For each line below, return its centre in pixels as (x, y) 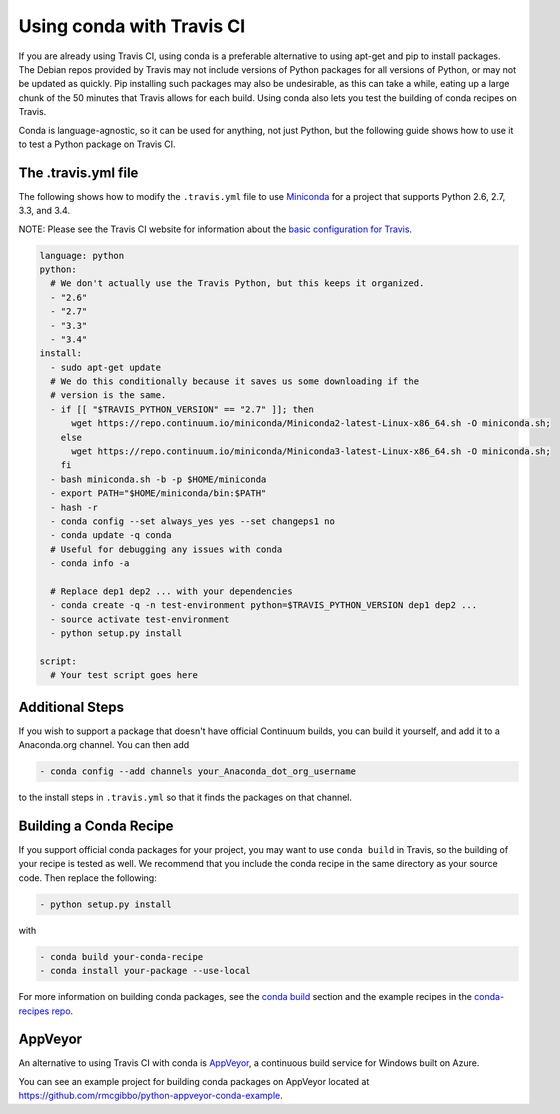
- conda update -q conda (111, 535)
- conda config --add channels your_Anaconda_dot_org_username (198, 771)
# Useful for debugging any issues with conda (166, 549)
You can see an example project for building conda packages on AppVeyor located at (194, 1081)
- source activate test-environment (140, 619)
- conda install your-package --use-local (145, 971)
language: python (82, 255)
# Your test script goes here (124, 675)
